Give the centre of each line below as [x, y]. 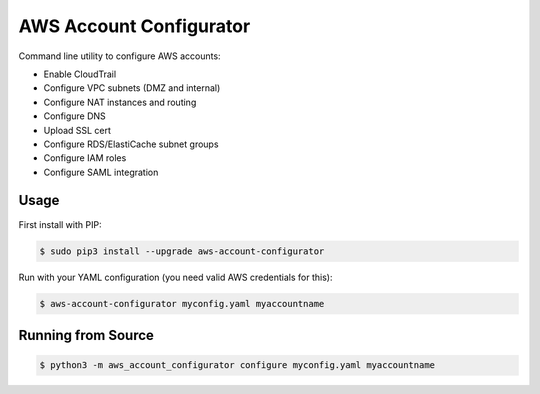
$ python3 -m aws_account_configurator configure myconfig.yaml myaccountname [237, 365]
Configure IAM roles [85, 158]
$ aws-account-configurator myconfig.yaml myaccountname [182, 303]
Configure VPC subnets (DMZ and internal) [132, 88]
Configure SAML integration [101, 172]
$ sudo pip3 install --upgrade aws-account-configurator [182, 251]
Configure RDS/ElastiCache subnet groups [131, 144]
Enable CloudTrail [80, 74]
